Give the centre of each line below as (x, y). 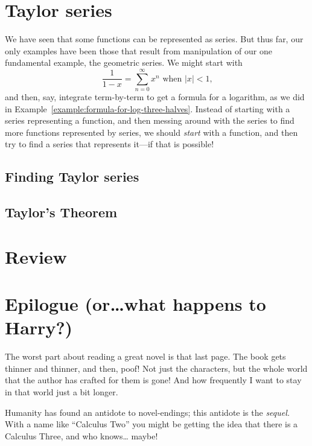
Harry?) (39, 327)
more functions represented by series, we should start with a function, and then (151, 132)
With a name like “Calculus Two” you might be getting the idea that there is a (151, 424)
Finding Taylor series (72, 177)
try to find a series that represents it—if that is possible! (110, 144)
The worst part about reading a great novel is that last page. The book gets (145, 356)
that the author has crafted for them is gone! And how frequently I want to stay (153, 380)
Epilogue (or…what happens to (135, 304)
